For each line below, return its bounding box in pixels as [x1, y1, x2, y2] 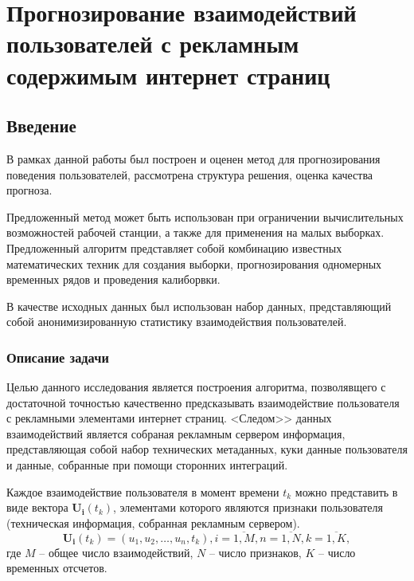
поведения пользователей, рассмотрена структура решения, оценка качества [6, 166, 373, 183]
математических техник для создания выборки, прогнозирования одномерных [6, 255, 382, 272]
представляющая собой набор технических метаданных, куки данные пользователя [6, 441, 408, 457]
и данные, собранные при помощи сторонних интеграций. [6, 457, 288, 473]
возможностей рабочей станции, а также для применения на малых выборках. [6, 224, 385, 241]
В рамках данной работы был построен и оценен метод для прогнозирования [6, 150, 381, 167]
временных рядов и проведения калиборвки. [6, 271, 221, 288]
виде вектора [6, 499, 68, 516]
